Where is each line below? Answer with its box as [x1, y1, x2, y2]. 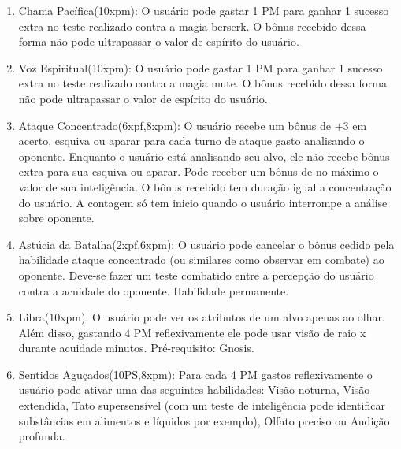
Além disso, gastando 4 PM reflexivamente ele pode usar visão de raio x [18, 324, 366, 340]
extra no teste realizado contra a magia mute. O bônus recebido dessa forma [18, 75, 387, 91]
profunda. [18, 428, 65, 444]
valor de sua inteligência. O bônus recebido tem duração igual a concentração [18, 178, 392, 195]
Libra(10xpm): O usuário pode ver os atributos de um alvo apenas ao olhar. [18, 309, 385, 325]
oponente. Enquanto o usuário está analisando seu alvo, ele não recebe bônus [18, 147, 390, 164]
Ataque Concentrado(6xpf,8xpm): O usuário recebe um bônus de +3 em [18, 117, 367, 133]
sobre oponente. [18, 210, 95, 226]
